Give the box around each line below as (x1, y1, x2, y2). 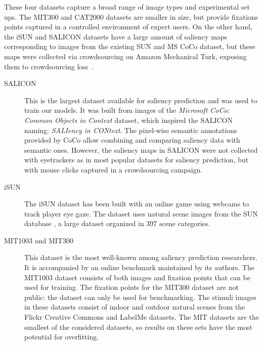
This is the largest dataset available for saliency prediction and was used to (24, 95, 257, 105)
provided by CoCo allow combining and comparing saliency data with (24, 135, 240, 145)
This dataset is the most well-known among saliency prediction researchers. (24, 252, 257, 263)
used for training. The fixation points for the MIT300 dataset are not (24, 282, 239, 292)
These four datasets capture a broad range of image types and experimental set (4, 2, 250, 12)
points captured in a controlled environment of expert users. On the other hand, (4, 21, 252, 32)
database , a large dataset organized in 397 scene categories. (24, 218, 210, 229)
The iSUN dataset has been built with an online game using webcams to (24, 198, 249, 209)
